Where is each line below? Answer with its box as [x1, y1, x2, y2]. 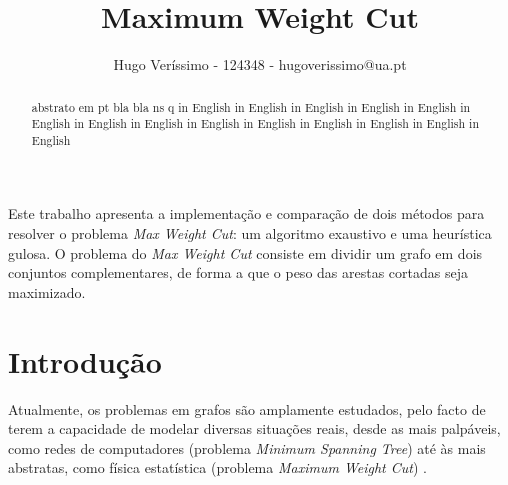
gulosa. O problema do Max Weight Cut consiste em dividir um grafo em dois [8, 242, 483, 263]
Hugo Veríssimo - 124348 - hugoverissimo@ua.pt [113, 54, 407, 75]
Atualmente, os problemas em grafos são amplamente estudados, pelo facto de [8, 398, 486, 419]
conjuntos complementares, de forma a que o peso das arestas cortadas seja [8, 262, 468, 283]
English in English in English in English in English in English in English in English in [31, 115, 480, 132]
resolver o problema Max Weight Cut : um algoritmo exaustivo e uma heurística [8, 223, 492, 244]
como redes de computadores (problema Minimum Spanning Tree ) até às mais [8, 437, 486, 458]
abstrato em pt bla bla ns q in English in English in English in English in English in [31, 98, 471, 115]
